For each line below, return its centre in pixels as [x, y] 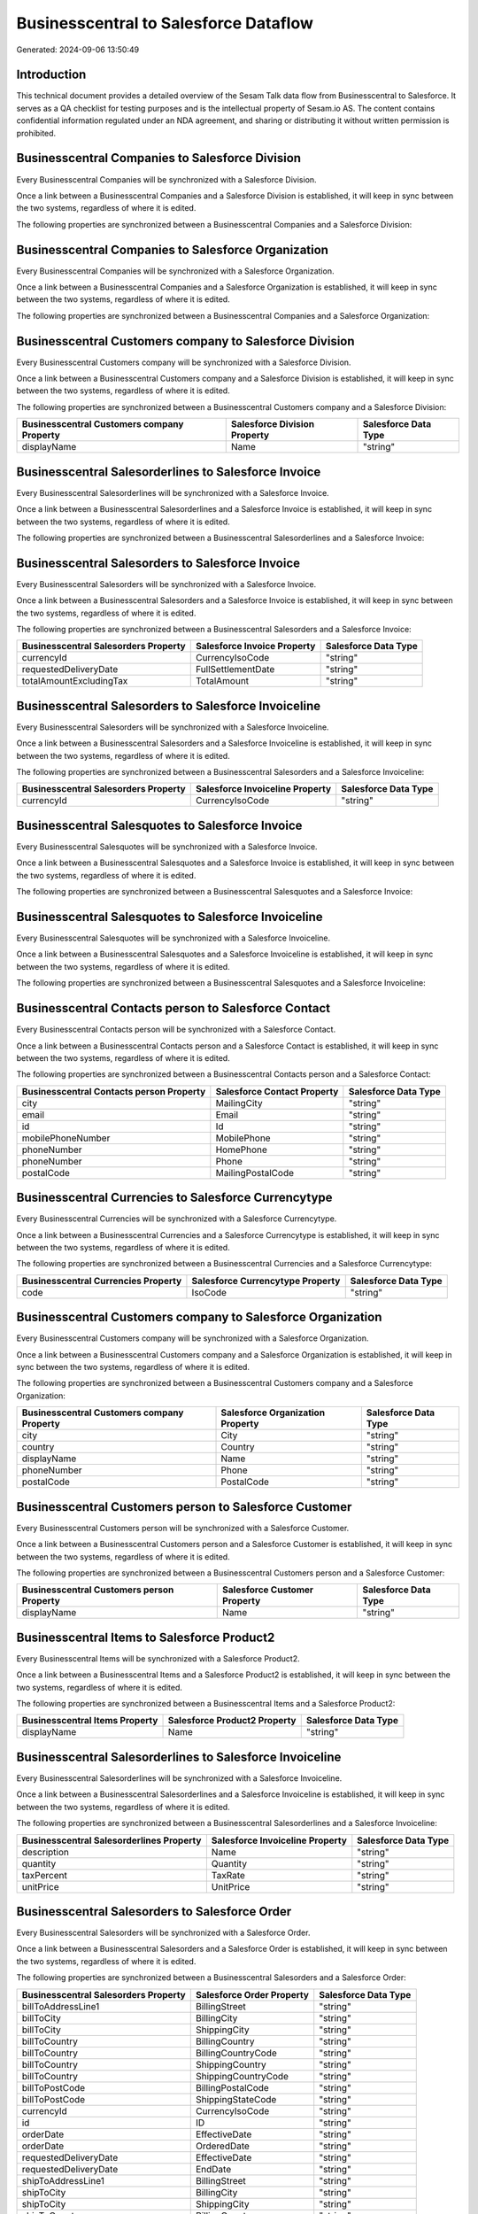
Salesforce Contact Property [277, 1091]
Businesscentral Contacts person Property [114, 1091]
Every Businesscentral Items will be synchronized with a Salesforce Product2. [158, 1658]
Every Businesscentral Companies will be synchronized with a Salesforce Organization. [175, 271]
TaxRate [228, 1875]
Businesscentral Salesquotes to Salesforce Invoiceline [170, 917]
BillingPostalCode [232, 2087]
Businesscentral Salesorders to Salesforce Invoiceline [169, 705]
